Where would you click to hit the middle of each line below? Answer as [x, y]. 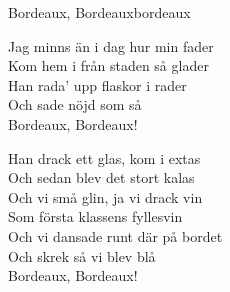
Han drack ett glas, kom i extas [104, 157]
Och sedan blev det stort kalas [101, 177]
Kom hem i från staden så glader [108, 65]
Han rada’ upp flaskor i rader [97, 84]
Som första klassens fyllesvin [95, 216]
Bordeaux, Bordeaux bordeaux [99, 12]
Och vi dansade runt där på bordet [115, 235]
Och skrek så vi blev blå [82, 255]
